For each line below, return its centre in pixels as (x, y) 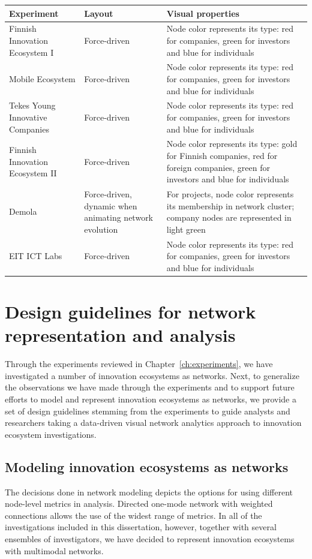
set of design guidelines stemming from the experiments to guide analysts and (148, 411)
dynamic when (111, 205)
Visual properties (203, 13)
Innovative (28, 117)
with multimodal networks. (54, 550)
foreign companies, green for (218, 167)
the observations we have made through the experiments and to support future (150, 387)
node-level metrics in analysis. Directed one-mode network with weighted (139, 504)
